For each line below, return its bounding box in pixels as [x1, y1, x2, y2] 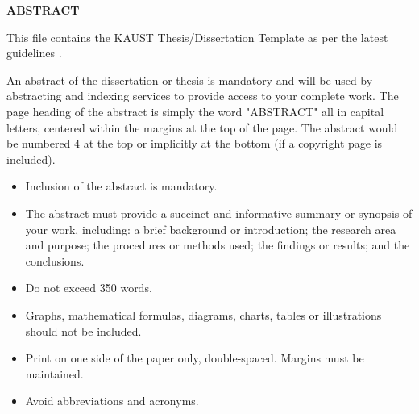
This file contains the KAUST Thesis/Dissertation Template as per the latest [6, 28, 388, 45]
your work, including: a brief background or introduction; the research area [25, 220, 396, 237]
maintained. [25, 365, 84, 382]
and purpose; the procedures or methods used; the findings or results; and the [25, 236, 410, 253]
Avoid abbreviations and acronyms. [25, 392, 199, 409]
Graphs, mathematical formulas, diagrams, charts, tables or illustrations [25, 306, 382, 323]
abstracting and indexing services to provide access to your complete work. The [6, 87, 399, 104]
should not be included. [25, 322, 142, 339]
